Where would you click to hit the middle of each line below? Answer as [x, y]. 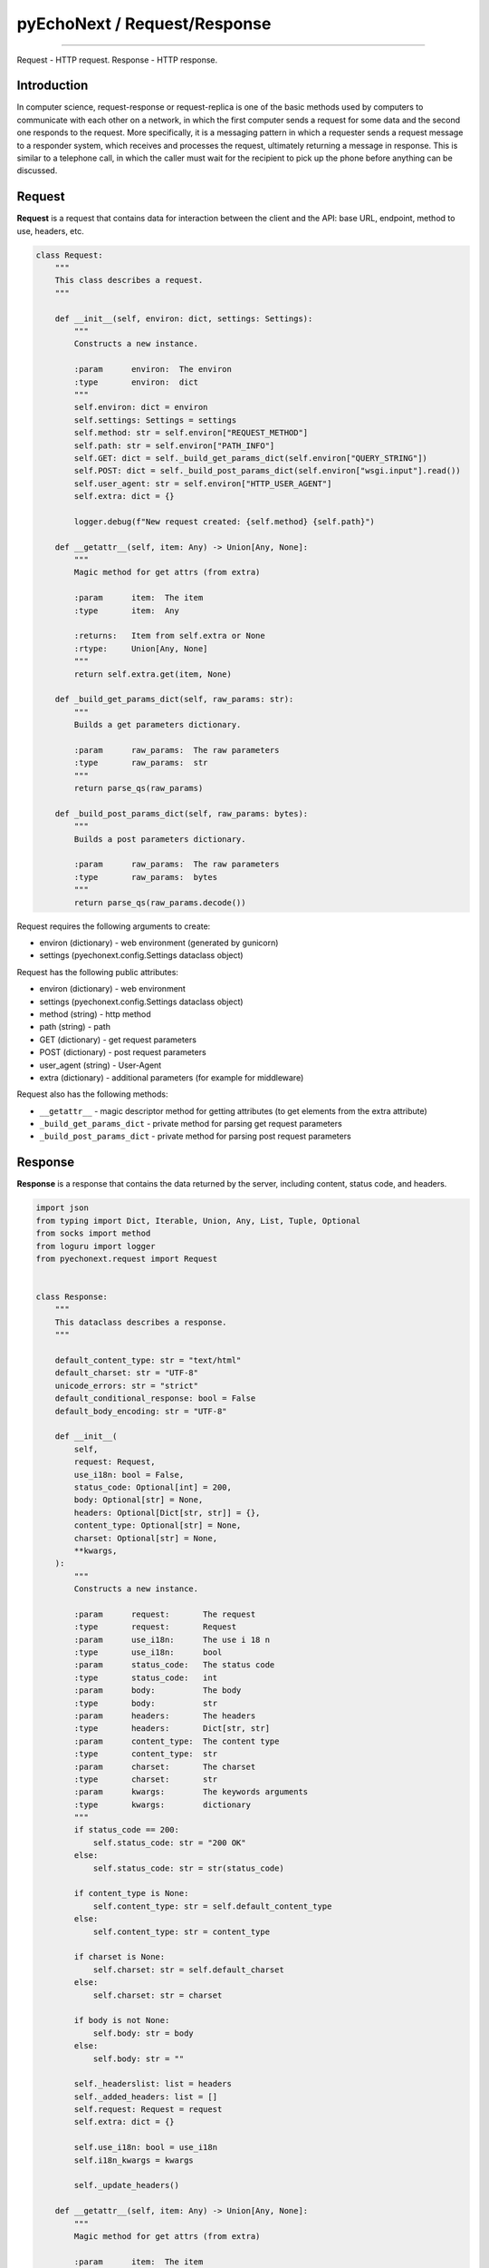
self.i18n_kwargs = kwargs [134, 2160]
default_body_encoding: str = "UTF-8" [141, 1411]
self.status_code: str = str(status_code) [188, 1868]
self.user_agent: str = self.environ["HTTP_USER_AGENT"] [203, 484]
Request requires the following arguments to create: [114, 926]
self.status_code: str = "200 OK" [169, 1843]
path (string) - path [75, 1027]
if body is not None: [122, 2020]
